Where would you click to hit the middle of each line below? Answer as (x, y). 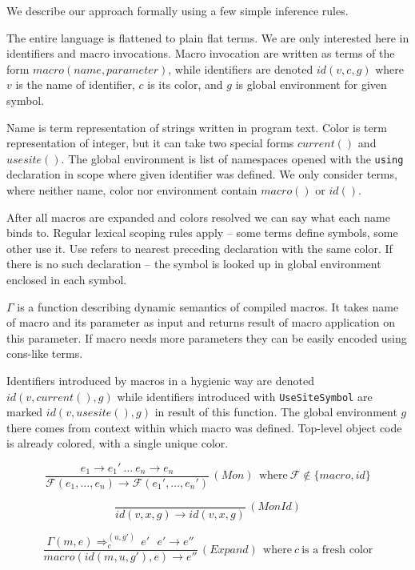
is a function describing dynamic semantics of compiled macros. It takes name (208, 306)
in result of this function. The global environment (276, 412)
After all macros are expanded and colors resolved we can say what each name (198, 217)
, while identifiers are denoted (241, 68)
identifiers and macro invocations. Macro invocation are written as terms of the (201, 53)
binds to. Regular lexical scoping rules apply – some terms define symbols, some (202, 233)
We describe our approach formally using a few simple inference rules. (178, 10)
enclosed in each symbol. (67, 279)
